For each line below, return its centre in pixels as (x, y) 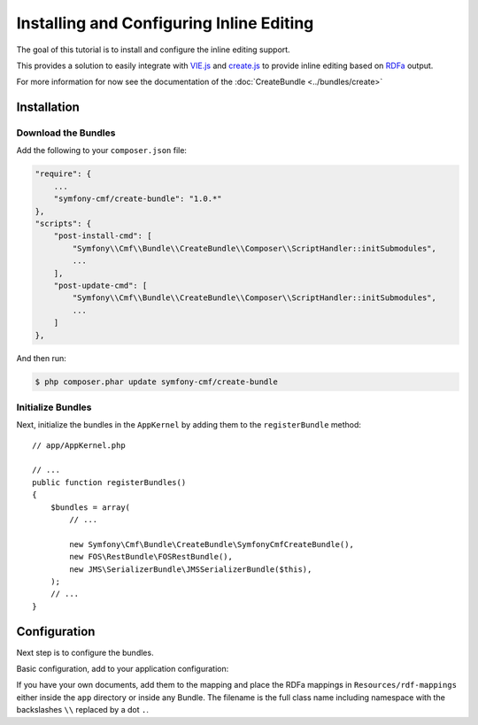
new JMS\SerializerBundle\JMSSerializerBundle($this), (191, 569)
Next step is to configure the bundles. (85, 652)
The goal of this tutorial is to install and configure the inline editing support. (154, 50)
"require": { (63, 174)
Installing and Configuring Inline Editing (165, 23)
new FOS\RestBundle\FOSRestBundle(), (151, 557)
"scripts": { (63, 224)
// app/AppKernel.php (79, 445)
